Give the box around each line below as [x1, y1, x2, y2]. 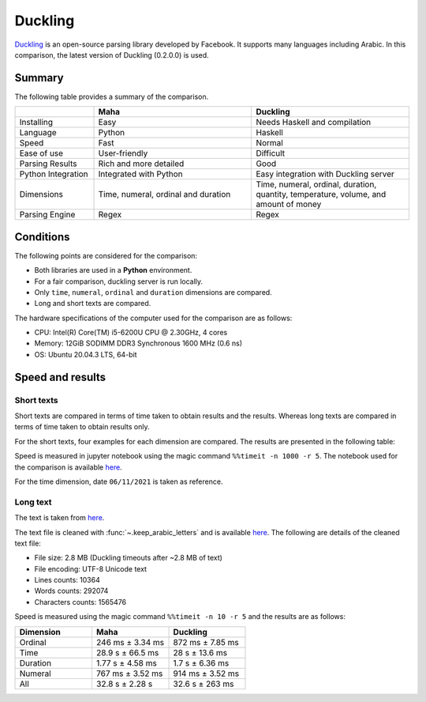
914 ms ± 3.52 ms [173, 668, 240, 679]
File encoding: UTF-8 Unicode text [34, 564, 148, 573]
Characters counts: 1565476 [34, 597, 126, 606]
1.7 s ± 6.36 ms [173, 657, 230, 668]
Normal [256, 138, 283, 149]
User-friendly [98, 148, 148, 159]
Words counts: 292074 [34, 586, 109, 596]
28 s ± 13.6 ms [173, 647, 228, 658]
